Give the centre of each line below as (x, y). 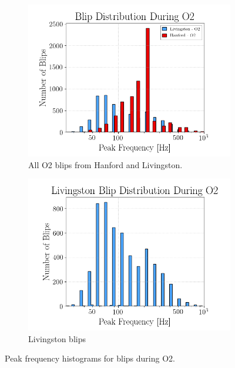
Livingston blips (57, 338)
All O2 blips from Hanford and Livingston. (105, 164)
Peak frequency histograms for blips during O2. (90, 358)
